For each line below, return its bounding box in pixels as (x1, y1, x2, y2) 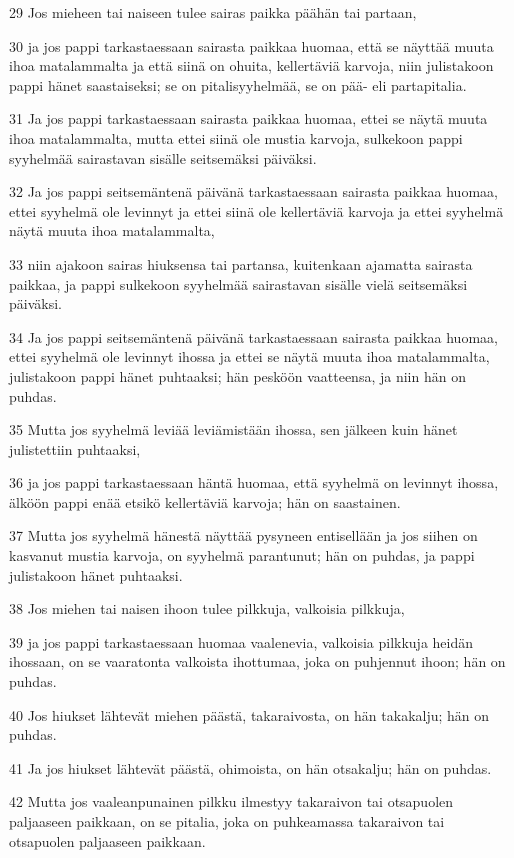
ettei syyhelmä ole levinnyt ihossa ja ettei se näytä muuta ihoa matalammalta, (9, 346, 490, 367)
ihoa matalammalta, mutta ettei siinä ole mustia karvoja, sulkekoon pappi (9, 127, 463, 148)
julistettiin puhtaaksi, (9, 438, 141, 459)
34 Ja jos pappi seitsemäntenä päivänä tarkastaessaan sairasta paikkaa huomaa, (9, 326, 498, 347)
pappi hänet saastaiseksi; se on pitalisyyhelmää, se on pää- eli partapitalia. (9, 74, 467, 95)
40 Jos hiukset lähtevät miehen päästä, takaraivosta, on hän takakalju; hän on (9, 704, 490, 725)
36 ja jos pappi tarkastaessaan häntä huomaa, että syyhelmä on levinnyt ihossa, (9, 472, 499, 493)
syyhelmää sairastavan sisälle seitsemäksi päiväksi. (9, 147, 317, 168)
